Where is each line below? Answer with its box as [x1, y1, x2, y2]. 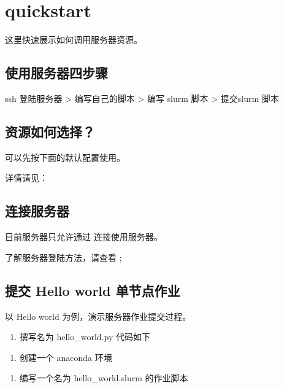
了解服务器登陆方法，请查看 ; [5, 250, 122, 263]
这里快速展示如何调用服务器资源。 [5, 33, 142, 46]
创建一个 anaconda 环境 [19, 351, 112, 363]
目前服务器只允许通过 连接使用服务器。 [5, 230, 163, 243]
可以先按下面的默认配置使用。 [5, 150, 125, 163]
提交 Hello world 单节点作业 [5, 281, 180, 300]
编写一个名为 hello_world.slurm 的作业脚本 [19, 371, 188, 384]
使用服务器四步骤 [5, 63, 108, 82]
